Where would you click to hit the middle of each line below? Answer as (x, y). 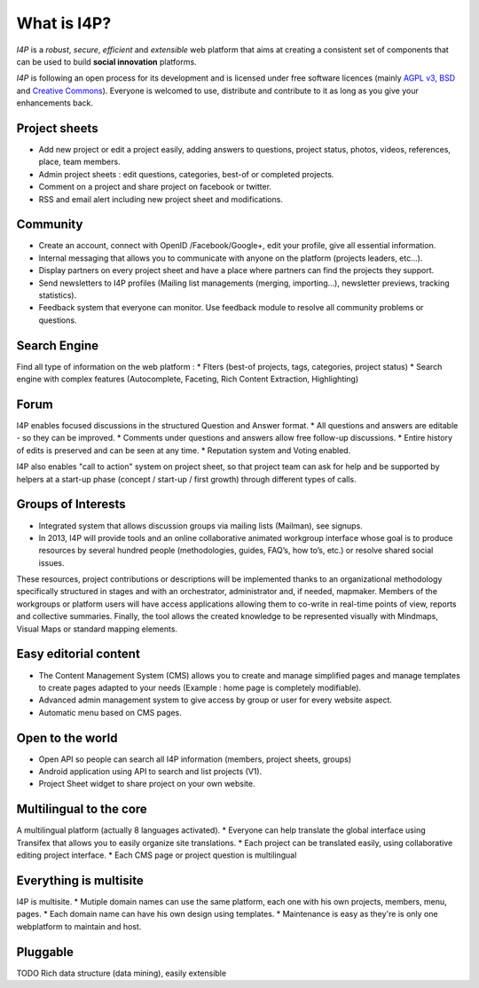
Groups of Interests (71, 504)
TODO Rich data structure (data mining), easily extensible (121, 973)
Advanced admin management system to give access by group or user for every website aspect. (215, 700)
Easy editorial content (79, 654)
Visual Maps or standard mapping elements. (97, 629)
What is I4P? (64, 23)
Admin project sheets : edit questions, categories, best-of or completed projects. (186, 174)
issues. (52, 562)
